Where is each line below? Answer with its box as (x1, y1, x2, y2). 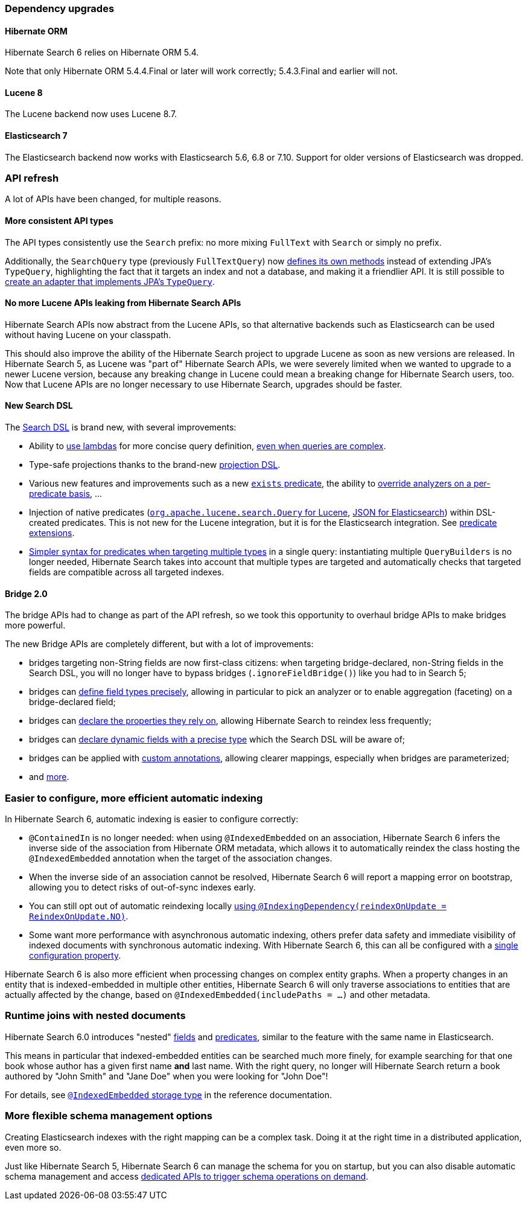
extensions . (29, 528, 75, 539)
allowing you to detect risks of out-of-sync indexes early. (29, 882, 256, 893)
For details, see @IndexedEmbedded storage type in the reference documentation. (5, 1089, 332, 1100)
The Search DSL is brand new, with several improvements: (5, 422, 237, 433)
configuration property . (29, 950, 121, 961)
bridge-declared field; (29, 697, 116, 708)
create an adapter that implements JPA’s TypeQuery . (5, 276, 215, 287)
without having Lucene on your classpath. (5, 329, 171, 340)
